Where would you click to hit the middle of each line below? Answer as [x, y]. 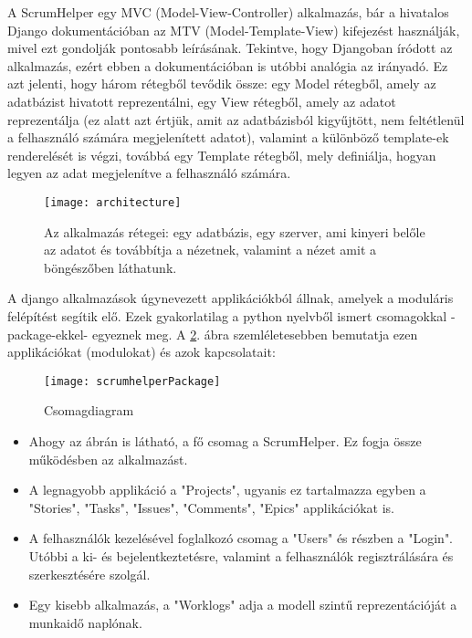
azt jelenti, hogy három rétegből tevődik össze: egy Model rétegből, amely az [222, 84]
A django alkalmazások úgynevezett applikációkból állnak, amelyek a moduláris [231, 298]
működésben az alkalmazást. [108, 459]
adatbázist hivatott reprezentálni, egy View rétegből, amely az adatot [202, 101]
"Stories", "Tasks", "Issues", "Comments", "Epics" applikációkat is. [211, 507]
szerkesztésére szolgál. [89, 574]
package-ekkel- [48, 334]
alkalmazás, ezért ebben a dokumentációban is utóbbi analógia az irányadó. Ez [228, 65]
